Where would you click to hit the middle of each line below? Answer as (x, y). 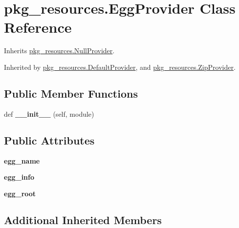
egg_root (20, 193)
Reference (38, 27)
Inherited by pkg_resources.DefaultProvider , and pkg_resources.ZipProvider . (120, 67)
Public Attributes (49, 140)
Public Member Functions (71, 93)
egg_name (22, 160)
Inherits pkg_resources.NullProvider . (59, 51)
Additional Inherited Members (83, 219)
